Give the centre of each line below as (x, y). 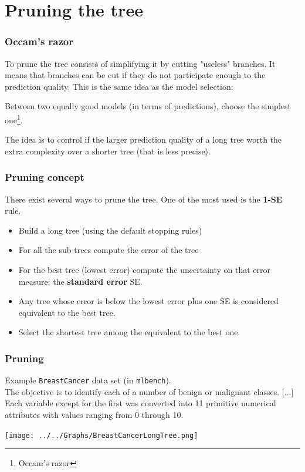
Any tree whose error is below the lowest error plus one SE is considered (148, 301)
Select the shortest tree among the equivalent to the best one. (129, 332)
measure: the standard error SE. (80, 281)
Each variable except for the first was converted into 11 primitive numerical (140, 403)
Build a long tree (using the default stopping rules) (110, 230)
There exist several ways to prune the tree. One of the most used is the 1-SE (144, 199)
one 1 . (14, 119)
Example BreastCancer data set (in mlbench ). (88, 380)
